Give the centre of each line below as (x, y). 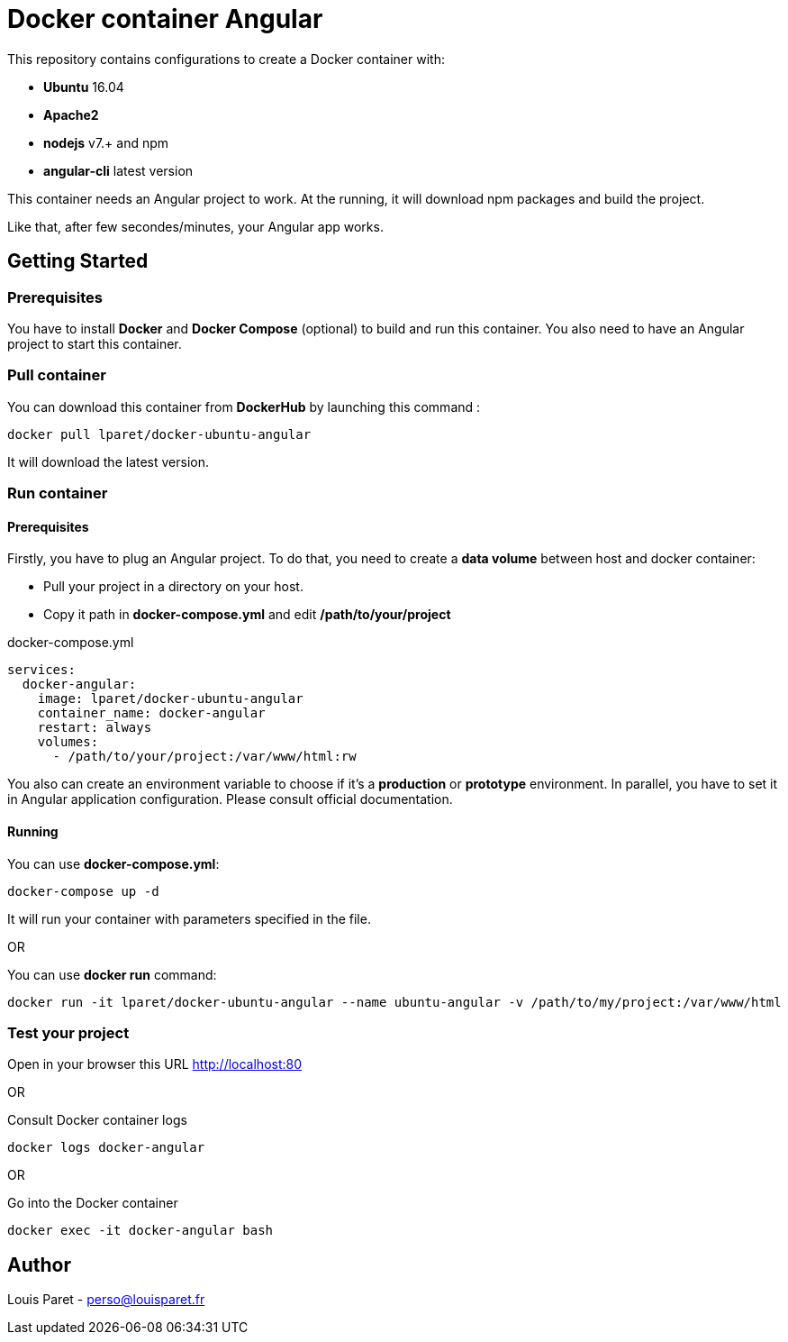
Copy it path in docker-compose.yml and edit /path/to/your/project (247, 615)
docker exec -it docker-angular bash (140, 1231)
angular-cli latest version (118, 170)
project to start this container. (95, 343)
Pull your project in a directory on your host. (173, 587)
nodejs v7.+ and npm (106, 142)
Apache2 (71, 114)
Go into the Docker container (93, 1203)
